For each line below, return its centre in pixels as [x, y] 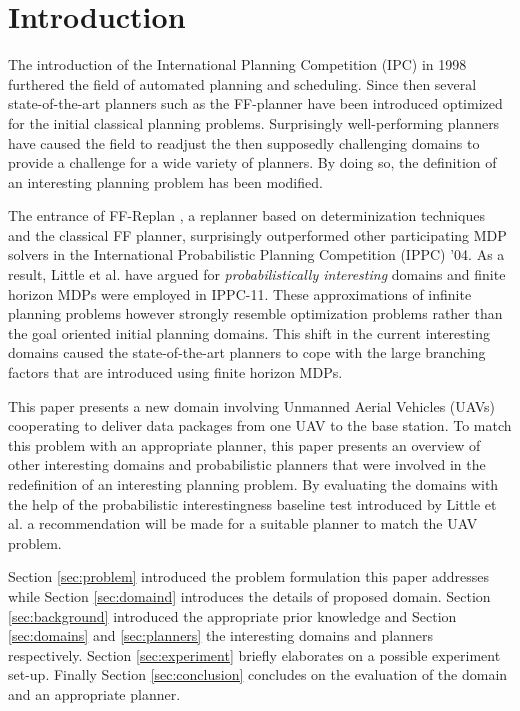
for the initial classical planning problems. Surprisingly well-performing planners [254, 122]
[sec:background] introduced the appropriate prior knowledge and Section [232, 615]
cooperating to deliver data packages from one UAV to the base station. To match [260, 425]
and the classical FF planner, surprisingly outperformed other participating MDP [257, 234]
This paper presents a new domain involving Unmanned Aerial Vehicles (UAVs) [252, 405]
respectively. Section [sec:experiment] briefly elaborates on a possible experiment [254, 654]
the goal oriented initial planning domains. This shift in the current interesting [249, 332]
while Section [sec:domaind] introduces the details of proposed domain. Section [249, 595]
